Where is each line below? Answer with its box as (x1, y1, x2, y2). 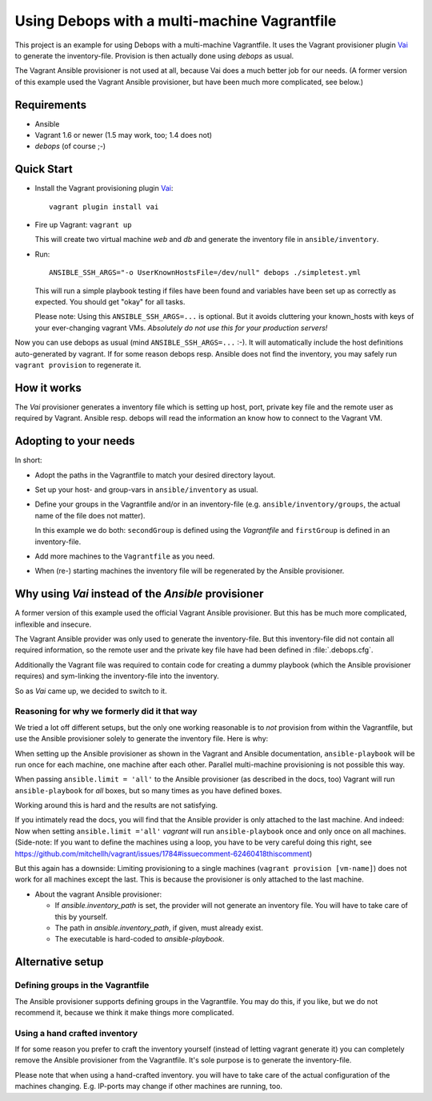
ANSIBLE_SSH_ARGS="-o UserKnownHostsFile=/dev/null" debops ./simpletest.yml (49, 268, 362, 277)
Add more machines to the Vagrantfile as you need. (34, 551, 215, 561)
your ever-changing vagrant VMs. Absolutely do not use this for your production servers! (34, 323, 328, 333)
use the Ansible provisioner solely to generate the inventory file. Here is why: (14, 734, 269, 744)
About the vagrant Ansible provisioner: (34, 889, 162, 899)
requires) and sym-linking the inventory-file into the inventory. (14, 671, 219, 681)
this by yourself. (54, 912, 108, 922)
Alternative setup (14, 955, 104, 969)
